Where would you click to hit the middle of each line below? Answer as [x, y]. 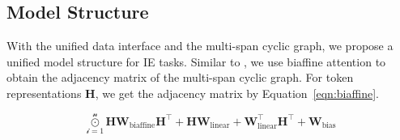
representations [44, 93]
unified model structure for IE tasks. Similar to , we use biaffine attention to [196, 61]
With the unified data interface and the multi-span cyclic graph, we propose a [200, 46]
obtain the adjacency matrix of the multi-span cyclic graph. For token [180, 77]
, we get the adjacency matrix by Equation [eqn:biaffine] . [237, 93]
